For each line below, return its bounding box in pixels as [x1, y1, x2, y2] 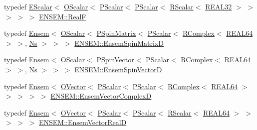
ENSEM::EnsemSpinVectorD [74, 64, 162, 74]
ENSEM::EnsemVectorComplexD [50, 91, 152, 101]
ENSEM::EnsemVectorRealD [38, 117, 127, 128]
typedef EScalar [4, 1, 52, 11]
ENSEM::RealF [38, 11, 86, 21]
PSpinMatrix [96, 28, 136, 38]
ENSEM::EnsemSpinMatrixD [74, 37, 164, 48]
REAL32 [205, 1, 232, 11]
